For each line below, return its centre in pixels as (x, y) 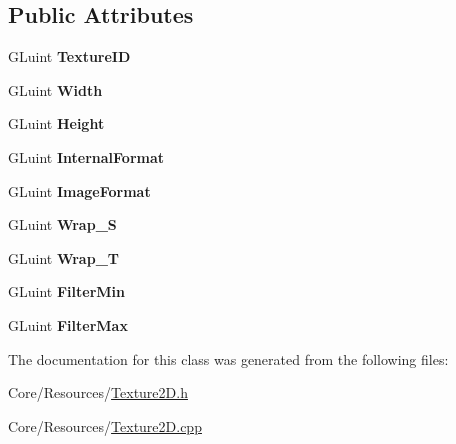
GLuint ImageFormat (79, 190)
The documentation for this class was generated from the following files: (228, 358)
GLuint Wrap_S (62, 224)
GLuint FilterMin (66, 291)
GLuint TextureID (69, 56)
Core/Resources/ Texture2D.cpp (105, 425)
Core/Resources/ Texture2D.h (98, 392)
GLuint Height (56, 123)
